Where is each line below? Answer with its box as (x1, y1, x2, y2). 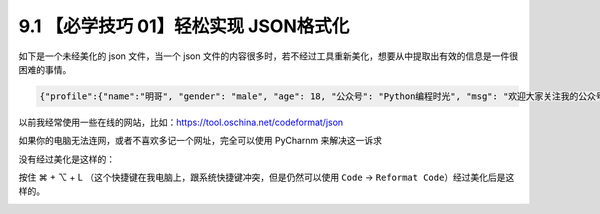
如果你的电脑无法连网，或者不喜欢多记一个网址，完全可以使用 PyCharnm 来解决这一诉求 (18, 135, 383, 147)
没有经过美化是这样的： (18, 153, 115, 165)
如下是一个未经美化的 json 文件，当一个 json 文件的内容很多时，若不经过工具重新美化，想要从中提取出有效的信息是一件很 (18, 50, 519, 62)
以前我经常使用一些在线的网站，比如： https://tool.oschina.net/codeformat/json (18, 116, 344, 128)
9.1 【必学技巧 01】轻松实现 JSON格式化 (18, 15, 350, 37)
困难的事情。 (18, 63, 72, 75)
